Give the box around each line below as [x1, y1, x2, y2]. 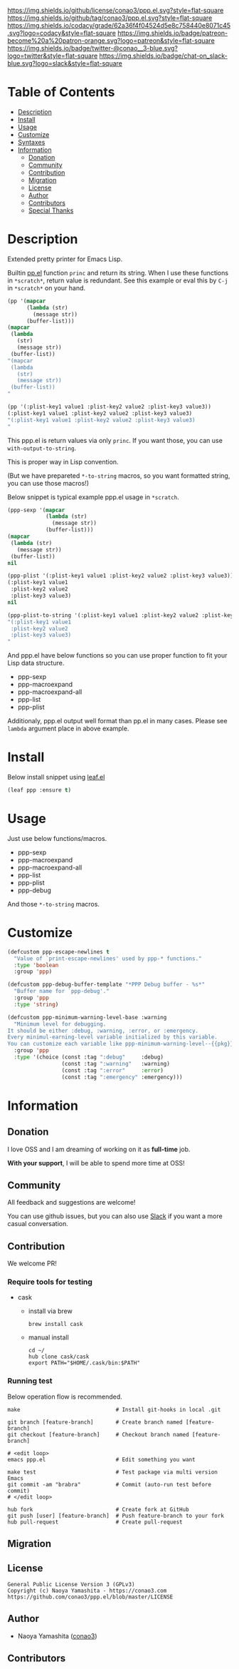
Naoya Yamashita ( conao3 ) [17, 1631, 97, 1640]
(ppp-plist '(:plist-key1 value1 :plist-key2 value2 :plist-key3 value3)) [7, 572, 234, 580]
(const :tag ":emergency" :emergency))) [61, 1073, 183, 1081]
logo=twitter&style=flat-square [7, 51, 98, 60]
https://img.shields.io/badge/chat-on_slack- [99, 51, 228, 60]
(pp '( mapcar [7, 297, 46, 305]
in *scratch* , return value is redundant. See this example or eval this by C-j [7, 276, 228, 285]
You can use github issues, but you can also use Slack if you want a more [7, 1212, 223, 1220]
